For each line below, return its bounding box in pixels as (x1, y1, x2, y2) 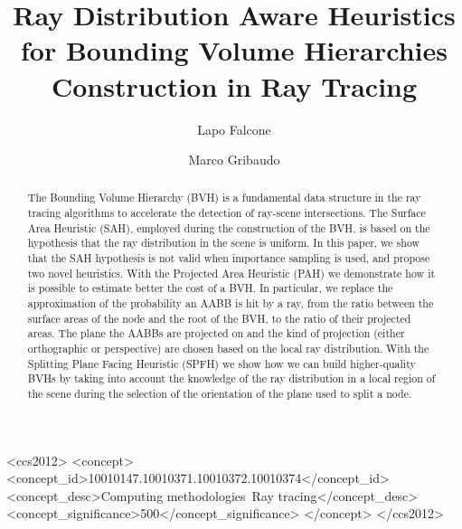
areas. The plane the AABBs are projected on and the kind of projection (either (27, 326, 405, 341)
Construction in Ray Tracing (51, 67, 418, 104)
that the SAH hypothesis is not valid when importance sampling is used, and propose (27, 250, 430, 266)
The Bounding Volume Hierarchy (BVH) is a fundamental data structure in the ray (27, 190, 421, 205)
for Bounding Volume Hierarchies (21, 32, 448, 69)
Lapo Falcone (197, 119, 271, 138)
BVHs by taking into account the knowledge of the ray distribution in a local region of (27, 371, 436, 386)
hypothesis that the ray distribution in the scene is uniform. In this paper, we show (27, 235, 420, 250)
